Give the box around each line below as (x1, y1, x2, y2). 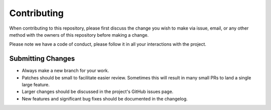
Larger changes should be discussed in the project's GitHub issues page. (22, 88, 174, 95)
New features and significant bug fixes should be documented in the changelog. (22, 95, 188, 101)
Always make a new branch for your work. (22, 68, 109, 74)
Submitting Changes (9, 54, 75, 63)
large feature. (22, 82, 50, 88)
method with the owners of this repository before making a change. (9, 32, 149, 38)
